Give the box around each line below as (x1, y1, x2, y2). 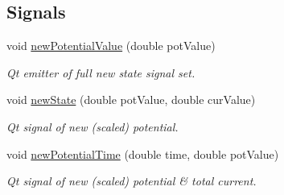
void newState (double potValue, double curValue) (6, 91, 256, 108)
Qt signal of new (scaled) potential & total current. (6, 172, 257, 189)
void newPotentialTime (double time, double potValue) (6, 145, 279, 162)
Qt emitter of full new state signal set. (6, 64, 196, 81)
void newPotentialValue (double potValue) (6, 37, 216, 54)
